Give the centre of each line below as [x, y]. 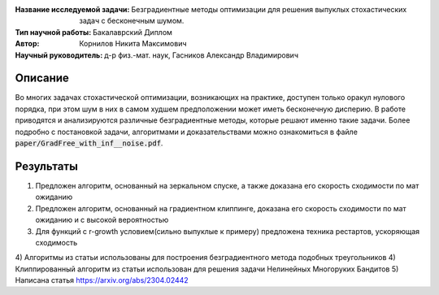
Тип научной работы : [53, 32]
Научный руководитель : [59, 55]
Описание [42, 78]
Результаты [47, 166]
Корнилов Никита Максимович [133, 44]
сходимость [57, 242]
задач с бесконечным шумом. [132, 21]
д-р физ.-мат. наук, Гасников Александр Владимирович [201, 55]
